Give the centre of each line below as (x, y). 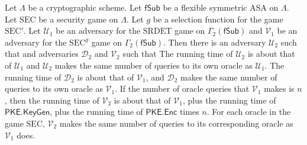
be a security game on (78, 19)
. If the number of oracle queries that (182, 88)
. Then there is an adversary (215, 42)
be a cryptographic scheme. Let (85, 7)
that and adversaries (42, 54)
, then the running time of (52, 100)
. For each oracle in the (249, 112)
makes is (279, 88)
